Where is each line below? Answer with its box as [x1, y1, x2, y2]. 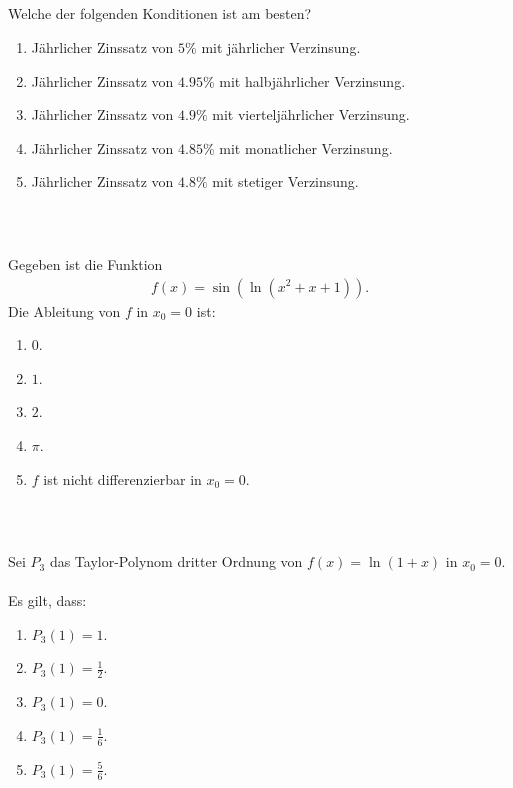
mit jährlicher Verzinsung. [201, 36, 361, 57]
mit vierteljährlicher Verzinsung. [212, 104, 410, 125]
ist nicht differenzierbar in [43, 468, 202, 489]
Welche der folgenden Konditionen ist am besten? [8, 3, 312, 24]
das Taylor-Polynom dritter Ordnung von [49, 551, 303, 572]
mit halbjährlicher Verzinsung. [219, 70, 406, 91]
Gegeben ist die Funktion [8, 253, 163, 274]
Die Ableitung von [8, 300, 121, 321]
